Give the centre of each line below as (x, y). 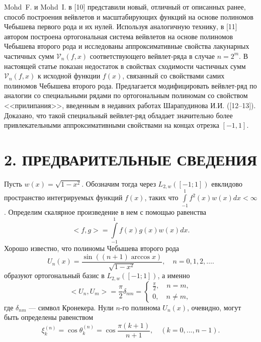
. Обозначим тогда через (119, 183)
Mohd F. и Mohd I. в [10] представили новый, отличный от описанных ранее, (125, 7)
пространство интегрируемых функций (63, 197)
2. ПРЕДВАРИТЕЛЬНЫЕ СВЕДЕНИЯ (130, 159)
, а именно (174, 275)
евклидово (227, 183)
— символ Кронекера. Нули (71, 307)
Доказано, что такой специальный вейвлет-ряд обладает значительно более (118, 115)
